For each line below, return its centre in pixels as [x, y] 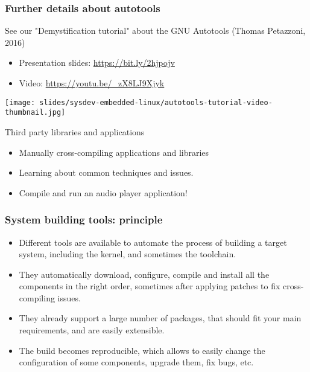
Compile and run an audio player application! [103, 192]
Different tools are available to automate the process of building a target [153, 242]
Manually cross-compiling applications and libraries [114, 152]
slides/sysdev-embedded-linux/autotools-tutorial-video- [156, 102]
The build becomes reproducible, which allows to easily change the [142, 350]
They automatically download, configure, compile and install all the [144, 274]
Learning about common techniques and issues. [106, 172]
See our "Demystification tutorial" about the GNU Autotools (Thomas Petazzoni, [155, 30]
